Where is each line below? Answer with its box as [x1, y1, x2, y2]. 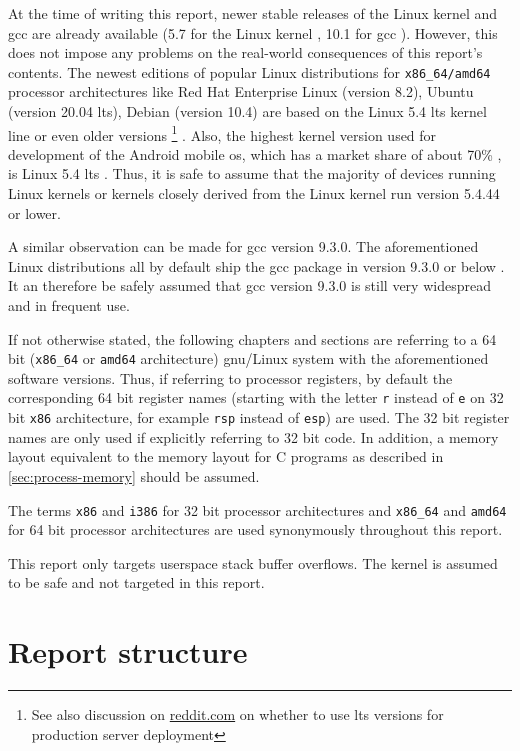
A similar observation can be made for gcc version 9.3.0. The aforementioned [8, 236, 479, 257]
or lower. [8, 202, 61, 223]
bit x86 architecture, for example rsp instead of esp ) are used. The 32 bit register [8, 407, 510, 428]
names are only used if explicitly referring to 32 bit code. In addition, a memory [8, 426, 499, 447]
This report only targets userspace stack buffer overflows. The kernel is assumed [8, 552, 498, 573]
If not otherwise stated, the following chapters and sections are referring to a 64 [8, 328, 497, 349]
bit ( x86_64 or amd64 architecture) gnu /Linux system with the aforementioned [8, 348, 489, 369]
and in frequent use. [8, 295, 130, 316]
